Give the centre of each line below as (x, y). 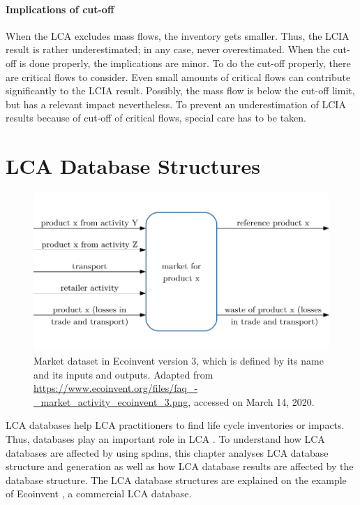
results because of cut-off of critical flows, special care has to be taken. (156, 118)
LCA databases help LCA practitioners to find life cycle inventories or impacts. (175, 425)
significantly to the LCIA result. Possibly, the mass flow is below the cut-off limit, (180, 90)
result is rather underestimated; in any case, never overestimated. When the (168, 49)
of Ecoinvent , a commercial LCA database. (99, 493)
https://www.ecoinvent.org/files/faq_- (116, 388)
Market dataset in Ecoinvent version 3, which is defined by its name (179, 361)
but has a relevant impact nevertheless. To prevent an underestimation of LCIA (176, 104)
